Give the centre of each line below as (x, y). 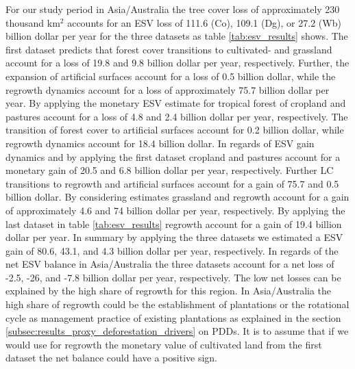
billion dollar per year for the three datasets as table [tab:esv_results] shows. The (177, 36)
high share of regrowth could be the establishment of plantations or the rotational (177, 304)
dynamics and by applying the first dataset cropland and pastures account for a (173, 156)
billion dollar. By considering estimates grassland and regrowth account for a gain (177, 197)
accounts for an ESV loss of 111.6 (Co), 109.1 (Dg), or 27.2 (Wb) (204, 22)
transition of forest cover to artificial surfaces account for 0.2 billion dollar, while (175, 130)
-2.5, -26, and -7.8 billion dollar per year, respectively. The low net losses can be (173, 277)
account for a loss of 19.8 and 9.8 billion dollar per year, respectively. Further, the (177, 63)
